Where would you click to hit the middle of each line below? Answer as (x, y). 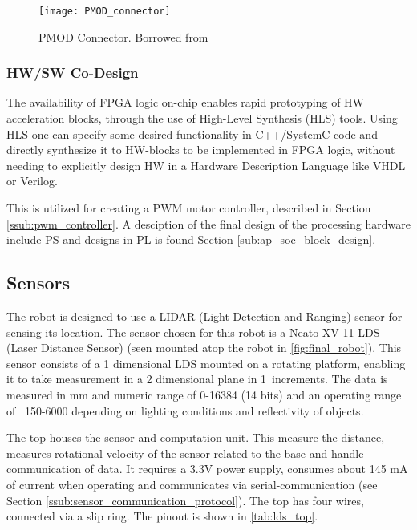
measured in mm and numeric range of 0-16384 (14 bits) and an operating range (204, 394)
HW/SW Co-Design (73, 73)
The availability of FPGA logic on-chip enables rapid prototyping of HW (185, 102)
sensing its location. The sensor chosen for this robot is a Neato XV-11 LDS (193, 332)
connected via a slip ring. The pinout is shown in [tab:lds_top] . (162, 516)
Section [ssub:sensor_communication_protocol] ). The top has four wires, (185, 500)
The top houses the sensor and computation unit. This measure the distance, (196, 437)
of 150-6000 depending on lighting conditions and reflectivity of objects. (185, 410)
